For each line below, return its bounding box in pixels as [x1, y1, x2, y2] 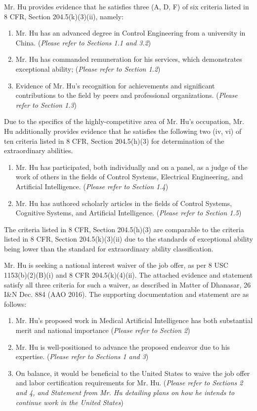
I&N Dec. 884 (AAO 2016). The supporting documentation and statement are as [4, 289, 249, 299]
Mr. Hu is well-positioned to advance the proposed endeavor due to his [15, 341, 230, 352]
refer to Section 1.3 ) [15, 99, 77, 110]
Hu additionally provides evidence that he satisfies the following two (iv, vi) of [4, 125, 242, 136]
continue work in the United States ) [15, 397, 124, 407]
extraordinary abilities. [4, 145, 73, 156]
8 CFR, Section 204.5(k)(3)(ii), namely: [4, 11, 124, 21]
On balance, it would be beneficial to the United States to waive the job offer [15, 368, 250, 378]
